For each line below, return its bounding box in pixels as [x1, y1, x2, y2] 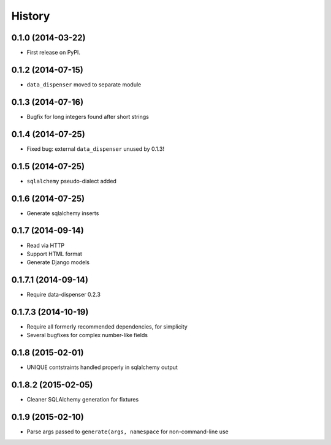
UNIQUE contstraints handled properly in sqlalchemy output [26, 363, 178, 371]
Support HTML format [26, 250, 83, 257]
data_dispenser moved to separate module [26, 80, 142, 88]
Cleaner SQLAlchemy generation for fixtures [26, 396, 139, 403]
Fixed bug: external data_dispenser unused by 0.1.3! [26, 145, 165, 153]
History [11, 9, 50, 23]
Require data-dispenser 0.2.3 [26, 291, 101, 299]
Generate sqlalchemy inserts [26, 209, 99, 217]
